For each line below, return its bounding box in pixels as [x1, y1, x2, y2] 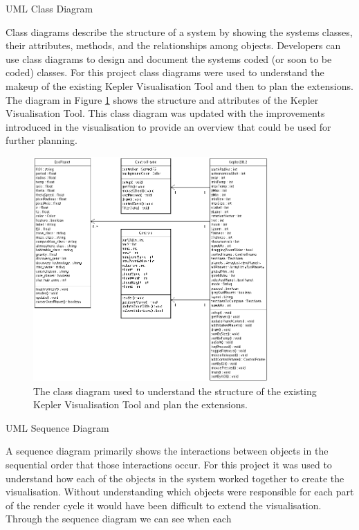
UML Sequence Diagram [6, 420, 109, 435]
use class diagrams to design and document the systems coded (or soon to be [6, 51, 332, 66]
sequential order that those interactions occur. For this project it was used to [6, 457, 332, 471]
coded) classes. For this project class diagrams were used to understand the [6, 65, 324, 80]
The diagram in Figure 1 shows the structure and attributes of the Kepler [6, 92, 319, 107]
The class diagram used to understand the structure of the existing [33, 383, 317, 398]
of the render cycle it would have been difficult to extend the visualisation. [6, 497, 322, 512]
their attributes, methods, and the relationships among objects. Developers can [6, 38, 341, 53]
